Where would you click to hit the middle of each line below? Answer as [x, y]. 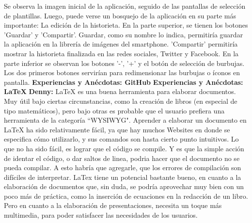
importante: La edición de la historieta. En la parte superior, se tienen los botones [126, 25]
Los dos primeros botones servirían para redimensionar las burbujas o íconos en [122, 72]
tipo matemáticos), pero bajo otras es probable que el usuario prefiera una [114, 110]
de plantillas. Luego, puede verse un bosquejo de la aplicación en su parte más [120, 15]
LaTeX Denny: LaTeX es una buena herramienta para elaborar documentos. [120, 91]
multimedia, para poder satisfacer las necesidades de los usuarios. [101, 215]
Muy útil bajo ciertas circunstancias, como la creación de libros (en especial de [121, 101]
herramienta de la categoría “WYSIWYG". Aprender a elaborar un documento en [125, 120]
